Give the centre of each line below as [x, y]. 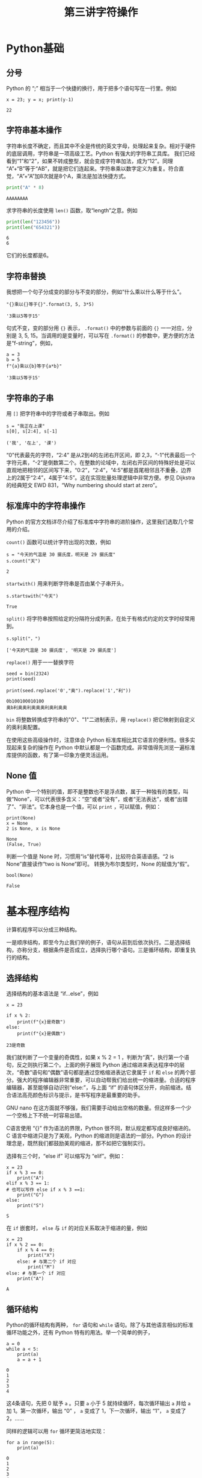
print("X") [41, 1255]
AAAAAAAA [17, 198]
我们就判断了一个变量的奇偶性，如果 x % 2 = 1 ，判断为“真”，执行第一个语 [98, 1057]
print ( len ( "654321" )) [33, 227]
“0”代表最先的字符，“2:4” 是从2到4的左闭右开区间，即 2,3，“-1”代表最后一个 [101, 455]
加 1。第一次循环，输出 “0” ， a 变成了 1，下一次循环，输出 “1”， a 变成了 [96, 1411]
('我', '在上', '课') [32, 443]
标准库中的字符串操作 [46, 506]
